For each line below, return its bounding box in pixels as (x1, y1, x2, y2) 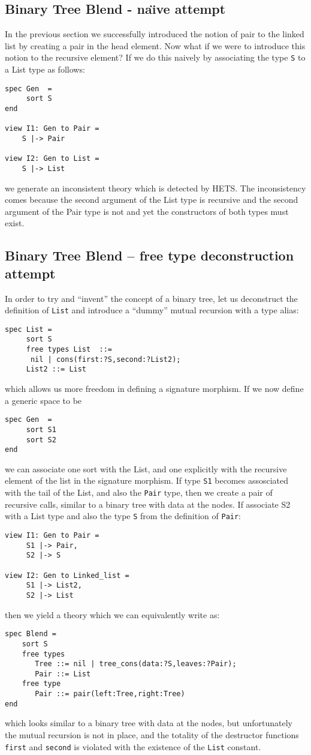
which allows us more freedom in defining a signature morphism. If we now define (5, 382, 304, 395)
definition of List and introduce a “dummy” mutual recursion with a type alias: (5, 304, 299, 316)
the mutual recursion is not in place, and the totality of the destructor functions (5, 729, 299, 741)
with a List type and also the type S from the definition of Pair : (5, 510, 241, 522)
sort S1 (26, 425, 56, 434)
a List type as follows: (5, 63, 85, 76)
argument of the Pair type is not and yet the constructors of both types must (5, 205, 289, 217)
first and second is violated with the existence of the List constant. (5, 740, 261, 753)
